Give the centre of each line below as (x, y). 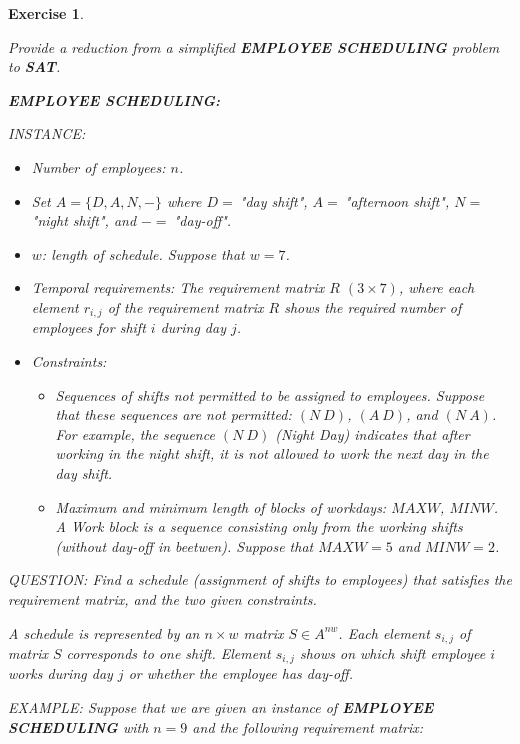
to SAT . (34, 66)
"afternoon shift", (397, 200)
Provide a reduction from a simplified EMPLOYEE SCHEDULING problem (254, 46)
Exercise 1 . (46, 13)
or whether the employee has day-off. (241, 673)
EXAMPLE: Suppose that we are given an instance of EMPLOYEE (221, 707)
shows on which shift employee (392, 652)
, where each (436, 287)
